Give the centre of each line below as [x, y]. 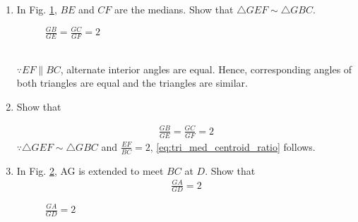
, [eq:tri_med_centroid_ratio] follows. [233, 146]
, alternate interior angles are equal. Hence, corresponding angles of [206, 69]
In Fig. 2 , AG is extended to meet [90, 170]
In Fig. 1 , [37, 9]
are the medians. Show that [174, 9]
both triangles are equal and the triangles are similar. [132, 83]
